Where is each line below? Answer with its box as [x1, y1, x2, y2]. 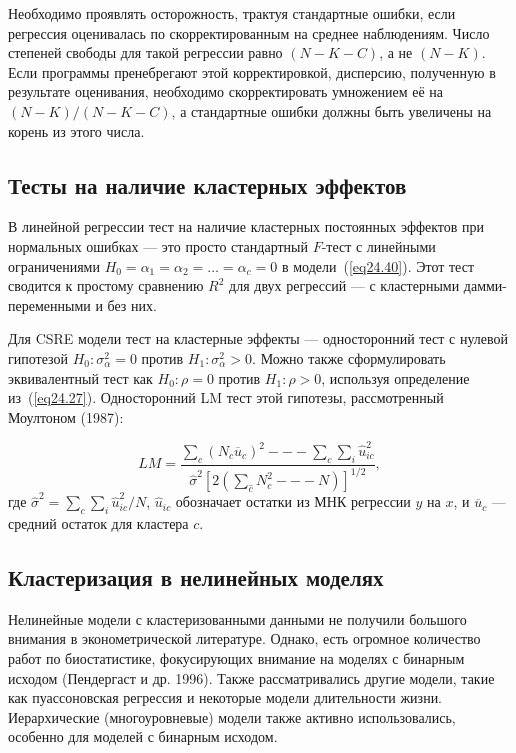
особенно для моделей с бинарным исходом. [8, 726, 278, 747]
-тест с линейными [321, 235, 436, 256]
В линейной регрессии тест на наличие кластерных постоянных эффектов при [8, 216, 485, 237]
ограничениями [8, 255, 100, 276]
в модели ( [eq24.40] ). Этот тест [281, 255, 475, 276]
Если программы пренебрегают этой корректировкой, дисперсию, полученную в [8, 61, 496, 82]
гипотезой [8, 347, 68, 368]
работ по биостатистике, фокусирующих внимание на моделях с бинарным [8, 647, 465, 668]
